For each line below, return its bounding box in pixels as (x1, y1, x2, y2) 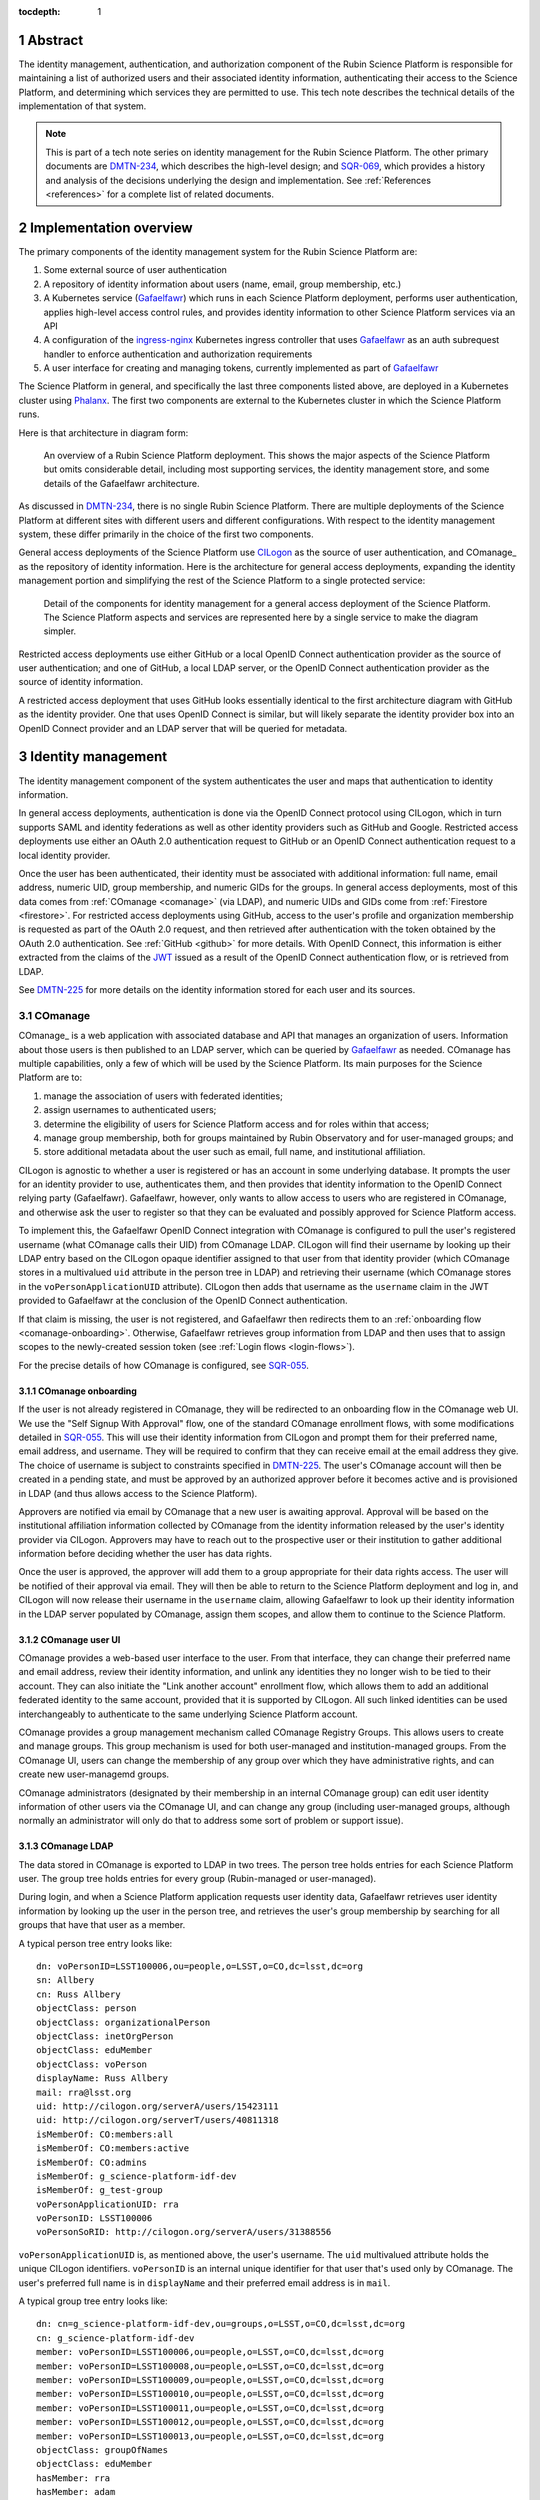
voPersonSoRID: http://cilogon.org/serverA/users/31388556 (36, 2226, 332, 2238)
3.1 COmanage (18, 1008, 91, 1022)
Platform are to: (18, 1071, 83, 1084)
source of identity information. (18, 676, 144, 688)
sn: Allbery (36, 1975, 95, 1986)
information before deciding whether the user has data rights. (18, 1548, 272, 1560)
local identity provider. (18, 849, 111, 861)
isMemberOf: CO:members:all (36, 2128, 174, 2140)
